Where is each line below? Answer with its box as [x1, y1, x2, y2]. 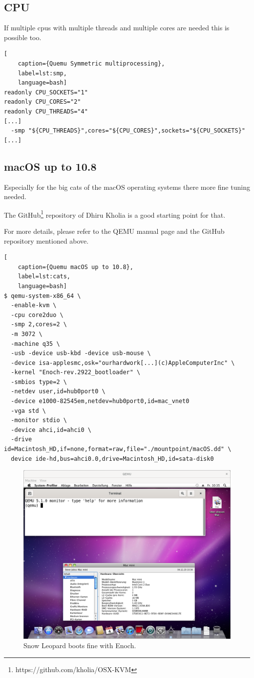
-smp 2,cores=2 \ [11, 321, 67, 328]
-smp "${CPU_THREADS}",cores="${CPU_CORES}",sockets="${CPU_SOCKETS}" [11, 127, 245, 135]
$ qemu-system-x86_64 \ [4, 292, 81, 299]
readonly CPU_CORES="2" [4, 98, 81, 106]
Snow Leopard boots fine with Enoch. [23, 640, 136, 651]
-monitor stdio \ [11, 417, 67, 424]
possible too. [4, 32, 42, 42]
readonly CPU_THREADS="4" [4, 108, 88, 115]
